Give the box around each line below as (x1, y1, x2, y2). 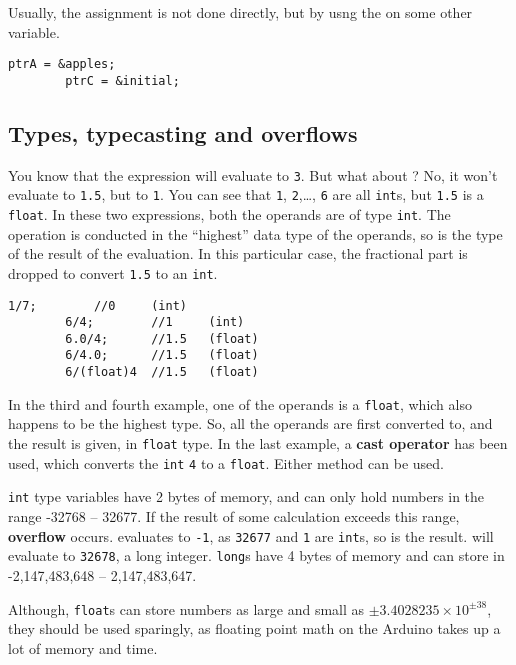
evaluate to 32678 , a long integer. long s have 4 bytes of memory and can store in (8, 545, 505, 566)
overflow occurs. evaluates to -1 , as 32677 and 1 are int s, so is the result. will (8, 525, 494, 546)
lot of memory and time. (8, 637, 158, 658)
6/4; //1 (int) (65, 315, 245, 330)
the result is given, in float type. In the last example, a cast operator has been (8, 433, 508, 454)
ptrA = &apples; (8, 57, 116, 72)
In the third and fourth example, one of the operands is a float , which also (8, 393, 472, 414)
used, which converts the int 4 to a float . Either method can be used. (8, 452, 444, 473)
